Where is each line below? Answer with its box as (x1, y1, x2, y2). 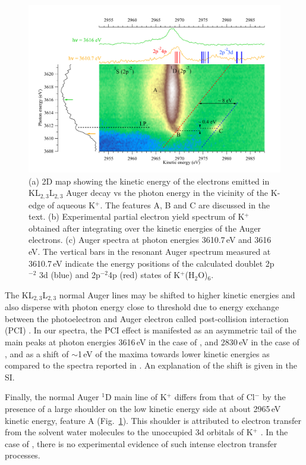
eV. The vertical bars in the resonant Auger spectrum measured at (29, 245, 271, 257)
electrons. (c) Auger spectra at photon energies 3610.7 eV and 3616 (29, 233, 272, 246)
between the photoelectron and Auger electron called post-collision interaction (5, 312, 289, 324)
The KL (5, 288, 34, 301)
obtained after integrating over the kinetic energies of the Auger (29, 221, 261, 234)
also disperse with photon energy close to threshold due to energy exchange (5, 301, 279, 313)
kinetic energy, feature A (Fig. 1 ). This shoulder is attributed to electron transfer (5, 414, 301, 426)
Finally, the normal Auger (5, 391, 99, 403)
